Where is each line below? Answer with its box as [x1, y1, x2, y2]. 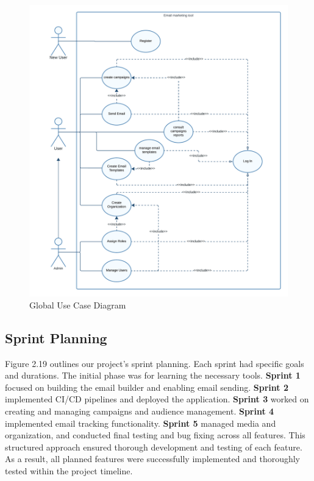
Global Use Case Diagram [29, 298, 126, 311]
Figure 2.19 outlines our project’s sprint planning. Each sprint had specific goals [5, 357, 304, 369]
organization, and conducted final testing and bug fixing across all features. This [5, 429, 305, 441]
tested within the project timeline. [5, 464, 133, 477]
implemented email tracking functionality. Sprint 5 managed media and [5, 416, 276, 429]
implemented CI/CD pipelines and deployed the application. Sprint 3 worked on [5, 393, 309, 405]
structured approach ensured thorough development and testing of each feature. [5, 440, 302, 453]
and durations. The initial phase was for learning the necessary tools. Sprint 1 [5, 369, 301, 382]
